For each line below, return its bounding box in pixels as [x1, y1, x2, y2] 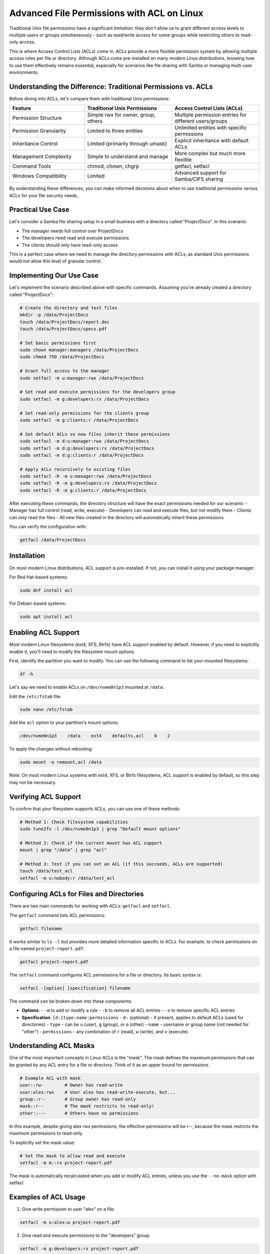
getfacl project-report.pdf [19, 959, 88, 965]
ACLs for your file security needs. [9, 192, 78, 198]
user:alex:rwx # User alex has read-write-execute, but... [19, 1089, 175, 1095]
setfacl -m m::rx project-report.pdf [19, 1160, 112, 1166]
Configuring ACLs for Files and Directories [9, 890, 144, 898]
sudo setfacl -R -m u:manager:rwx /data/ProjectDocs [19, 474, 152, 479]
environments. [9, 69, 39, 75]
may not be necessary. [9, 779, 56, 785]
